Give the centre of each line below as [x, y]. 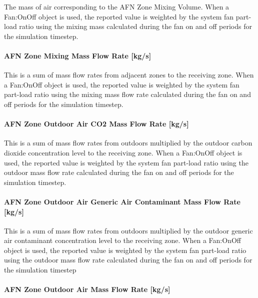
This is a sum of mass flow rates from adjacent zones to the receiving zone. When [129, 75]
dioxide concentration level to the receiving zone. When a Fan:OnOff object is [123, 152]
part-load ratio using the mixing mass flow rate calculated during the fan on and [127, 94]
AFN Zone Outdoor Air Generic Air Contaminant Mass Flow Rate [122, 201]
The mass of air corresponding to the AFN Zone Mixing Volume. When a [117, 6]
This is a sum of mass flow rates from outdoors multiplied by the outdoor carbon [128, 143]
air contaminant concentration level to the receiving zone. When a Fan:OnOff [122, 240]
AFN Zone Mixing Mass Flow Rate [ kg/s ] [78, 55]
